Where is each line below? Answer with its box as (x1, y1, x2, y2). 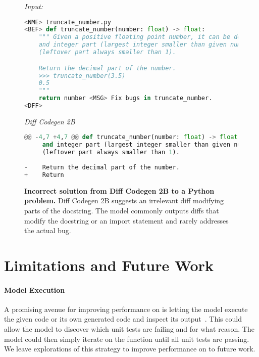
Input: (24, 1, 43, 11)
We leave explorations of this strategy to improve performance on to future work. (4, 343, 255, 354)
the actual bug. (24, 225, 71, 236)
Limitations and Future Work (4, 254, 214, 275)
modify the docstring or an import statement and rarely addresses (24, 215, 229, 226)
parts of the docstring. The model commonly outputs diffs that (24, 205, 219, 215)
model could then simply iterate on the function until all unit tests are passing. (4, 333, 249, 344)
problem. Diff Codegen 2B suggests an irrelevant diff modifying (24, 195, 224, 206)
